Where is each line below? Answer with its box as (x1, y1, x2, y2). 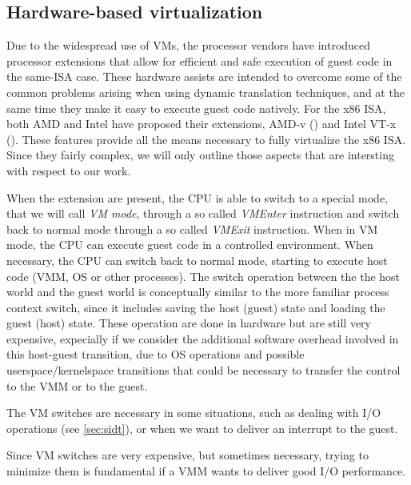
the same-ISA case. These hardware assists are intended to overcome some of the (6, 68, 402, 85)
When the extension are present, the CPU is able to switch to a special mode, (6, 189, 388, 206)
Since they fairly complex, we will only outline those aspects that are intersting (6, 146, 394, 163)
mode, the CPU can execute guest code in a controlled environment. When (6, 236, 373, 253)
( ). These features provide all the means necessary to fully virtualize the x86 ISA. (6, 130, 406, 147)
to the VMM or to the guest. (6, 377, 148, 394)
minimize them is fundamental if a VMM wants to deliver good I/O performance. (6, 463, 406, 479)
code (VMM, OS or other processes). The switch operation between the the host (6, 267, 401, 284)
